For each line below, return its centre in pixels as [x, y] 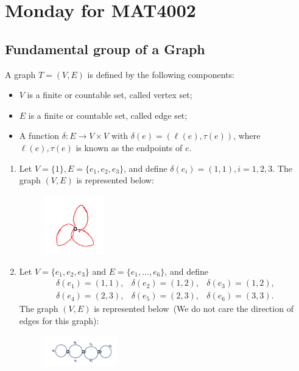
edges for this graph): [59, 321]
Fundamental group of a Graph [105, 48]
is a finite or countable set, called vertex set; [110, 95]
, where [247, 136]
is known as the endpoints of [129, 147]
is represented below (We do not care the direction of [194, 309]
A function [39, 136]
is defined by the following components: [161, 74]
